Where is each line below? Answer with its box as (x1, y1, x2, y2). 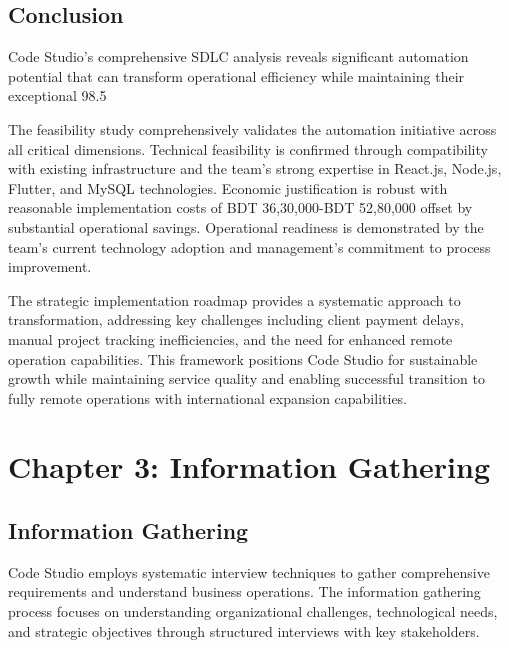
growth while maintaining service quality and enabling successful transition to (8, 368, 485, 389)
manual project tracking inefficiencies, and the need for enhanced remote (8, 328, 453, 349)
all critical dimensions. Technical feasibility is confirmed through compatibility (8, 138, 488, 159)
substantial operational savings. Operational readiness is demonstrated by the (8, 216, 484, 237)
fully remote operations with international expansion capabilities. (8, 387, 408, 408)
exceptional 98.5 (8, 85, 107, 106)
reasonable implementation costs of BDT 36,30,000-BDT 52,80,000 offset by (8, 197, 473, 218)
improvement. (8, 256, 92, 277)
